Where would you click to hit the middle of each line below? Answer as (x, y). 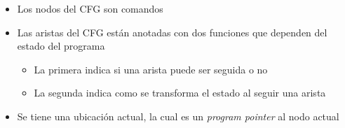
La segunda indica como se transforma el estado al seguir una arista (180, 93)
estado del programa (61, 46)
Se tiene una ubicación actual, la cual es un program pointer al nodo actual (178, 116)
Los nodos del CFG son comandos (90, 8)
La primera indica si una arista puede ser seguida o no (151, 69)
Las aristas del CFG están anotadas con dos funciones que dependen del (172, 32)
